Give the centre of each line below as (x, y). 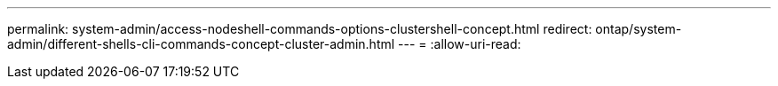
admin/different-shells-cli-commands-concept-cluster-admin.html (201, 44)
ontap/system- (639, 29)
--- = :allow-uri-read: (460, 44)
